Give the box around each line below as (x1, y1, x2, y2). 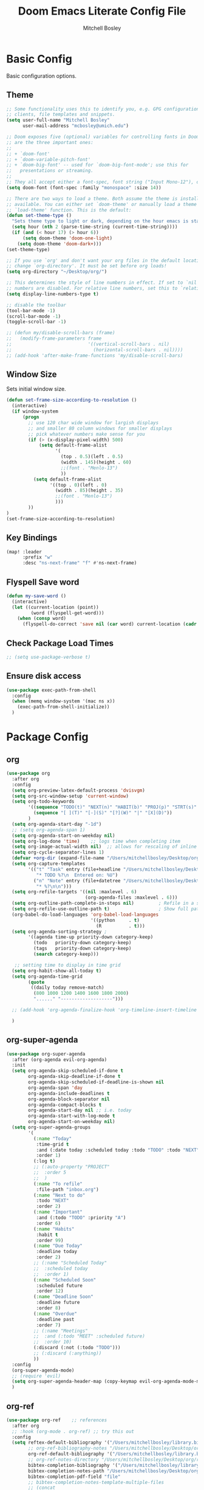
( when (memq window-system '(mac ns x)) (12, 698, 115, 704)
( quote (28, 979, 45, 985)
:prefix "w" (22, 554, 53, 560)
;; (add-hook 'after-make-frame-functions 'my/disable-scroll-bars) (6, 352, 183, 359)
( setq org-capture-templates (12, 861, 86, 867)
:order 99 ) (36, 1237, 64, 1243)
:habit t (36, 1232, 59, 1238)
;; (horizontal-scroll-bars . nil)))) (6, 346, 183, 353)
